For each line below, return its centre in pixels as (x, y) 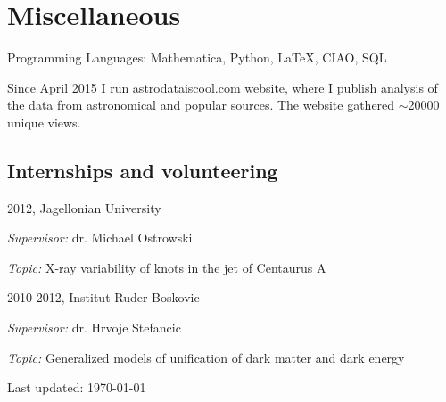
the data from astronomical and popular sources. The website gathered (201, 105)
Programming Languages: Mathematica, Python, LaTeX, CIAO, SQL (197, 57)
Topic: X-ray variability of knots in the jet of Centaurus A (167, 267)
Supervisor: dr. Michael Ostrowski (100, 238)
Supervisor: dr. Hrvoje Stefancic (94, 328)
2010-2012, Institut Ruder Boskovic (103, 297)
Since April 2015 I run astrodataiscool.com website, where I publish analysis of (223, 87)
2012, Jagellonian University (84, 207)
